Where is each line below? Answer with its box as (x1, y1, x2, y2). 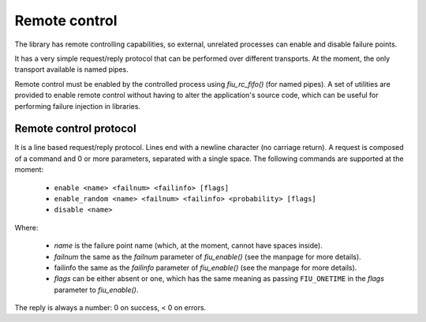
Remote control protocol (14, 122, 137, 136)
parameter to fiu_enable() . (54, 285, 139, 294)
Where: (14, 223, 39, 232)
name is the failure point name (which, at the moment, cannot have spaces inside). (54, 241, 323, 250)
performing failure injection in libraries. (14, 101, 141, 110)
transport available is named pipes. (14, 65, 129, 74)
